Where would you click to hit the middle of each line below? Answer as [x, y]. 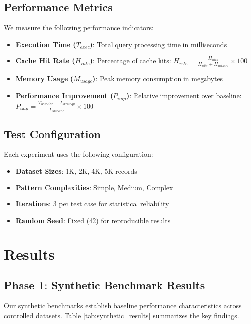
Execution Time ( [46, 44]
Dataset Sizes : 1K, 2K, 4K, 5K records [76, 170]
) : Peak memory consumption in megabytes [158, 78]
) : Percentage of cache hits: [130, 61]
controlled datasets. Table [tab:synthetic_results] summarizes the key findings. [122, 315]
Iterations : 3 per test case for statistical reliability [92, 204]
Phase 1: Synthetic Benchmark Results [104, 285]
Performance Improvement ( [64, 95]
